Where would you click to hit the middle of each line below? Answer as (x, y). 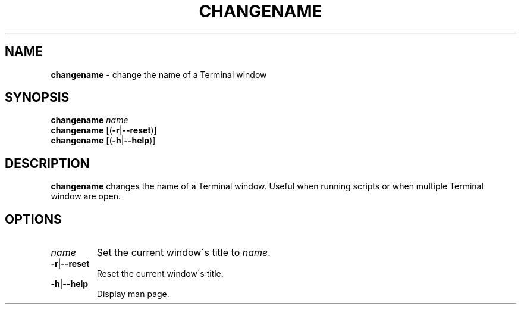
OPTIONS (33, 219)
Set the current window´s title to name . (183, 253)
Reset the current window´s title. (160, 274)
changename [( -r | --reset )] (104, 130)
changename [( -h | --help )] (103, 141)
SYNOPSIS (37, 98)
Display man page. (133, 294)
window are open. (86, 196)
